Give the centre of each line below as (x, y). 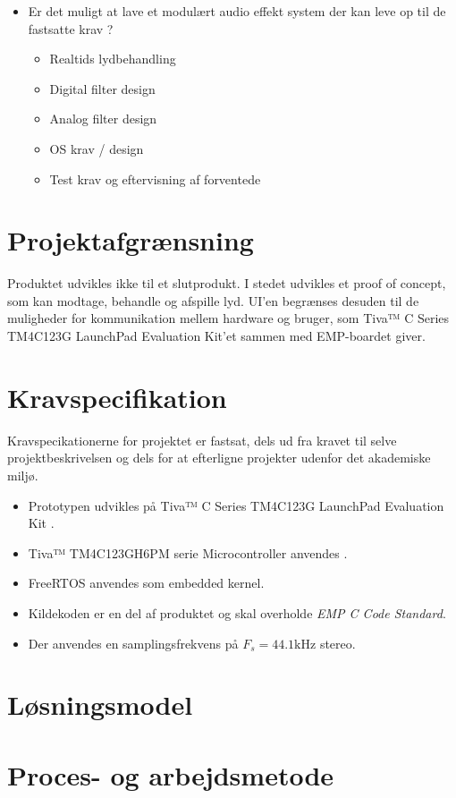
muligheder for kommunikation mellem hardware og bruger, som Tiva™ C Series (228, 318)
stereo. (338, 643)
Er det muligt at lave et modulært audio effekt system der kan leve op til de (237, 11)
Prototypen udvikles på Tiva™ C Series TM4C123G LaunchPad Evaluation (236, 505)
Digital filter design (102, 88)
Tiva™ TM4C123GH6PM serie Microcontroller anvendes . (188, 552)
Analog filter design (103, 119)
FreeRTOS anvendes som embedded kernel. (146, 583)
